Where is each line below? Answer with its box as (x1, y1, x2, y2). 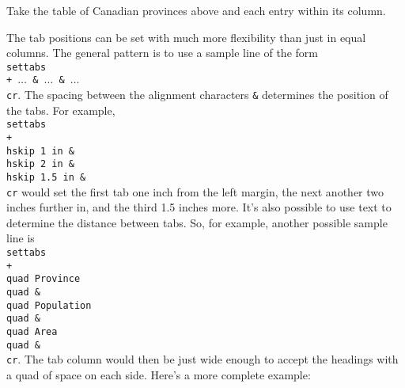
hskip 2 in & (6, 158, 74, 170)
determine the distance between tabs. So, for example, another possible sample (6, 214, 388, 230)
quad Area (6, 326, 58, 337)
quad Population (6, 299, 92, 311)
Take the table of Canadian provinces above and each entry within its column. (6, 2, 386, 18)
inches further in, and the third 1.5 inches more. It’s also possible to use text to (6, 199, 392, 215)
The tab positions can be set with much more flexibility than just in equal (6, 29, 366, 45)
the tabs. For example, (6, 101, 115, 118)
